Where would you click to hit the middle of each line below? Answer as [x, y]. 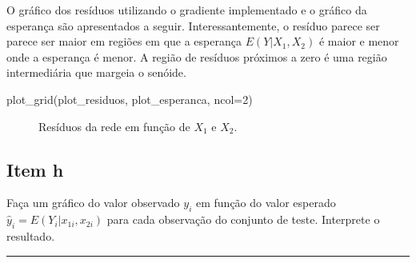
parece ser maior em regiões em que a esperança [124, 41]
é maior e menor [359, 41]
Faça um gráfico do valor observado [93, 203]
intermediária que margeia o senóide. [96, 72]
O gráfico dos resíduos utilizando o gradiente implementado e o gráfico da [187, 10]
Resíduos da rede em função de [114, 126]
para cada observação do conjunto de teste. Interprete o [243, 219]
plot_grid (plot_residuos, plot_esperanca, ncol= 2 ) [130, 99]
